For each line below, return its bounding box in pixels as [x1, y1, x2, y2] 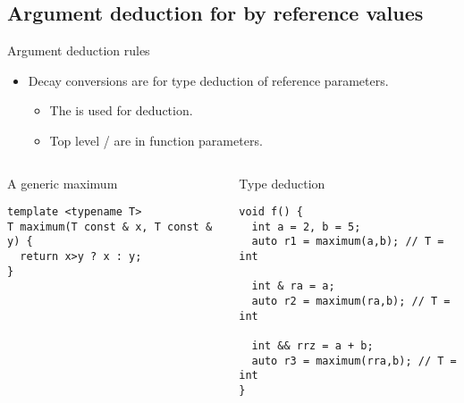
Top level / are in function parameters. [49, 130, 263, 149]
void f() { [239, 206, 303, 219]
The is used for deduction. [49, 101, 193, 120]
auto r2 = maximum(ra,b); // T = [251, 295, 451, 308]
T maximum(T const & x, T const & [7, 220, 213, 233]
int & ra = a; [251, 280, 335, 293]
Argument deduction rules [7, 41, 150, 60]
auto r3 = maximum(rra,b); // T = [251, 354, 457, 367]
